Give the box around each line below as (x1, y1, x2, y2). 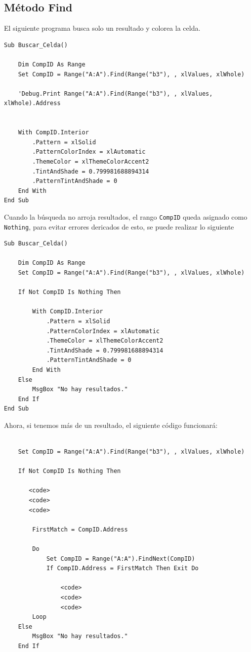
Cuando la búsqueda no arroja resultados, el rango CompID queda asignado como (4, 211, 248, 222)
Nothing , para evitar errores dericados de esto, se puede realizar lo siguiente (4, 221, 234, 232)
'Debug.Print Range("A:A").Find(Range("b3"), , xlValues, (18, 90, 213, 97)
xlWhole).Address (4, 100, 61, 107)
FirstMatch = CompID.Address (32, 526, 128, 533)
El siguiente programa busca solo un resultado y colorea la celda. (4, 23, 201, 33)
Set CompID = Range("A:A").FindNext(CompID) (46, 555, 195, 562)
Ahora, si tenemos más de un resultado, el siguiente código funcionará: (4, 419, 218, 430)
